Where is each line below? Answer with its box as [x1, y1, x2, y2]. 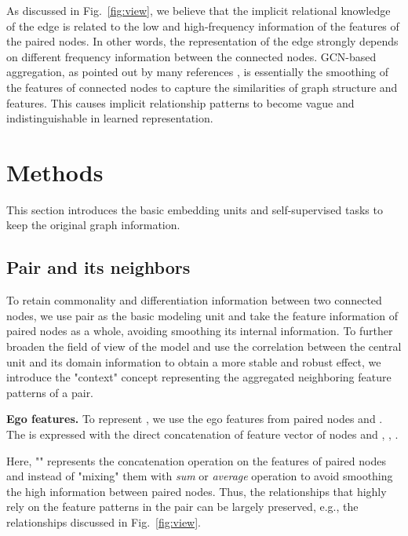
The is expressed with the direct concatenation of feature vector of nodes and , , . [6, 426, 399, 443]
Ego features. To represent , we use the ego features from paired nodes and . [6, 410, 383, 427]
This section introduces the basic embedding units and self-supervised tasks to [6, 201, 383, 217]
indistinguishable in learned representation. [6, 110, 213, 126]
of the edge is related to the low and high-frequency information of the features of [6, 17, 399, 34]
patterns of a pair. [6, 384, 94, 400]
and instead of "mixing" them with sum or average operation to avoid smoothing [6, 468, 393, 484]
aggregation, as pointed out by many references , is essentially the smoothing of [6, 64, 389, 80]
